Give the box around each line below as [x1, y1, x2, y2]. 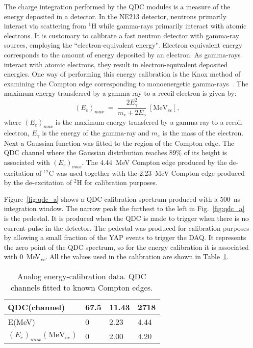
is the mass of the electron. [162, 128, 244, 138]
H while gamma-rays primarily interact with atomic [91, 21, 247, 31]
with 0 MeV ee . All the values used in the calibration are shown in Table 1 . [4, 251, 229, 263]
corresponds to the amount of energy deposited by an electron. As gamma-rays [4, 49, 241, 59]
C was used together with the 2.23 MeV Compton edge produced [49, 167, 245, 178]
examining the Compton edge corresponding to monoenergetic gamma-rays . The [4, 78, 249, 88]
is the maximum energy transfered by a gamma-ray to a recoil [55, 117, 242, 127]
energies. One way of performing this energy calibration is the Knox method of [4, 69, 241, 79]
